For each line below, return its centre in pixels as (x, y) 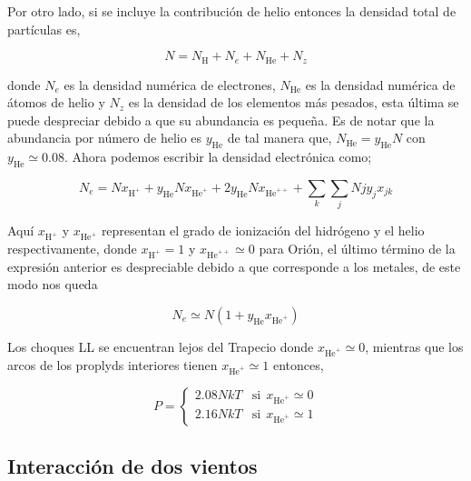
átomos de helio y (56, 102)
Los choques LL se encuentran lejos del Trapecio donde (161, 347)
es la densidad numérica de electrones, (170, 84)
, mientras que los (414, 347)
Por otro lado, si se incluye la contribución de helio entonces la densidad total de (232, 11)
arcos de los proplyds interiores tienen (113, 364)
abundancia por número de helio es (105, 138)
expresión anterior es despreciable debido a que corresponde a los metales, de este (234, 266)
